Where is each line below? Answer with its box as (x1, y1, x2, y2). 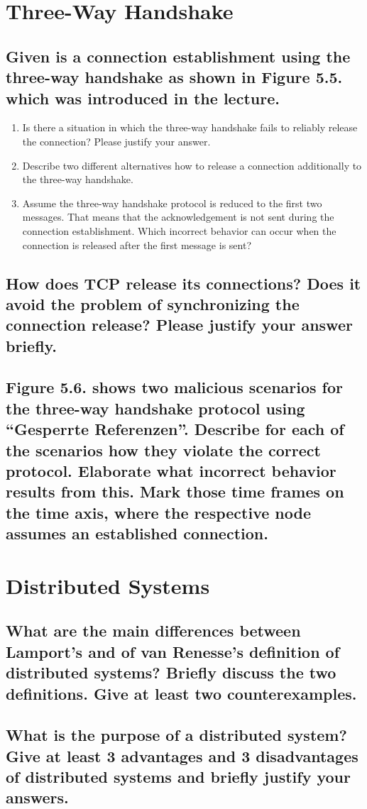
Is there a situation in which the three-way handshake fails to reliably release (22, 120, 358, 135)
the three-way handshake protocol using (6, 397, 305, 419)
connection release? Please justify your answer (6, 314, 353, 336)
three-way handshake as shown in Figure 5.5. (6, 66, 343, 88)
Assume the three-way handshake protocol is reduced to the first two (22, 195, 322, 210)
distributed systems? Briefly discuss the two (6, 661, 336, 683)
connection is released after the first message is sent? (22, 237, 251, 252)
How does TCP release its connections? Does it (6, 272, 361, 294)
